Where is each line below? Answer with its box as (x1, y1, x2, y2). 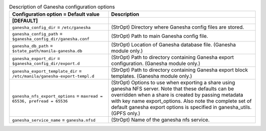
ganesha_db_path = (12, 42, 54, 49)
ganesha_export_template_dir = (12, 67, 82, 74)
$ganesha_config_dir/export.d (12, 61, 80, 66)
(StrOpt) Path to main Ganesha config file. (111, 33, 208, 39)
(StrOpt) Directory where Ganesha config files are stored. (111, 24, 244, 31)
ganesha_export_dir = (12, 55, 61, 62)
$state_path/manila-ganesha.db (12, 48, 82, 54)
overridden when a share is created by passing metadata (111, 92, 243, 98)
